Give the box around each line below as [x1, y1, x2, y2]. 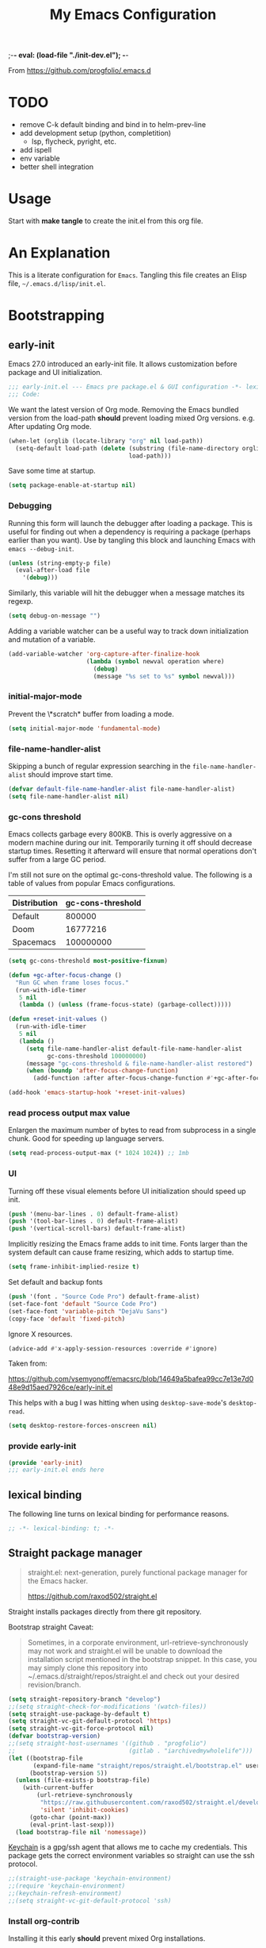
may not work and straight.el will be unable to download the [27, 1646, 223, 1656]
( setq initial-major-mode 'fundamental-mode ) [8, 725, 161, 732]
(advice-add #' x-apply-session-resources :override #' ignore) [8, 1344, 218, 1352]
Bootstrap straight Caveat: [8, 1622, 94, 1632]
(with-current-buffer [22, 1784, 93, 1792]
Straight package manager [8, 1547, 142, 1560]
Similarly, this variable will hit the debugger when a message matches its [8, 588, 245, 597]
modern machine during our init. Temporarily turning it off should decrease [8, 838, 253, 848]
